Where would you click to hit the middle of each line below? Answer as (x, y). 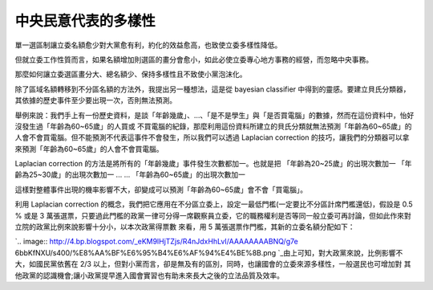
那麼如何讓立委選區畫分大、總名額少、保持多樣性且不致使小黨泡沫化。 (131, 74)
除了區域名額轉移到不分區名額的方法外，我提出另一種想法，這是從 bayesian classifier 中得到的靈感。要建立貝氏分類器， (212, 89)
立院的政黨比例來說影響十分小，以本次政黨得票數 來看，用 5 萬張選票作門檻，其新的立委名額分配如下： (185, 227)
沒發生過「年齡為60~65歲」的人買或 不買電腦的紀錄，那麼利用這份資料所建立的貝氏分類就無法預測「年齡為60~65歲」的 (213, 126)
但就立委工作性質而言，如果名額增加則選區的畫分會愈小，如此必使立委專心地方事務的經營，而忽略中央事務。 (194, 59)
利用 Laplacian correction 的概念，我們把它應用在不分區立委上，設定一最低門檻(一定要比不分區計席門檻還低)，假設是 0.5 (214, 204)
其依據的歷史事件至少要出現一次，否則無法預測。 (95, 100)
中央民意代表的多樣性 (85, 21)
